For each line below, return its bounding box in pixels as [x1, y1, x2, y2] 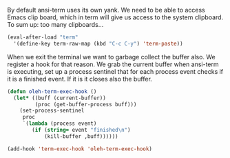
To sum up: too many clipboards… [7, 21, 104, 28]
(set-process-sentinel [19, 107, 85, 115]
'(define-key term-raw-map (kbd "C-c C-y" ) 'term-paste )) [13, 40, 184, 47]
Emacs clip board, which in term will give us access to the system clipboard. [7, 13, 224, 21]
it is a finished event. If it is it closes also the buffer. [7, 75, 153, 83]
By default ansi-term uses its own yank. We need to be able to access [7, 6, 205, 14]
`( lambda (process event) [22, 120, 97, 127]
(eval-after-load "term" [7, 34, 79, 41]
